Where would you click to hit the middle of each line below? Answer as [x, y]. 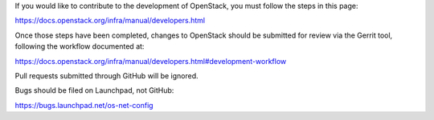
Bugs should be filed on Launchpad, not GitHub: [94, 90]
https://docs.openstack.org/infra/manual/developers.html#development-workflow [151, 61]
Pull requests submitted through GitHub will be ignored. [106, 75]
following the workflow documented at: [80, 46]
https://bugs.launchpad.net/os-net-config [84, 105]
